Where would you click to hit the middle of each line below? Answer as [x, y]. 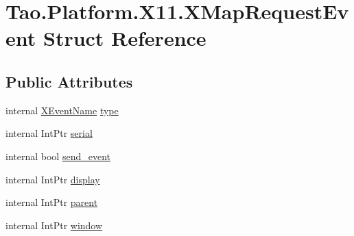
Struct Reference [125, 38]
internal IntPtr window [54, 225]
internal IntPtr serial [49, 133]
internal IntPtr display [53, 179]
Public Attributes [69, 81]
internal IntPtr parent [52, 202]
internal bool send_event [58, 156]
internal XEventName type [62, 110]
